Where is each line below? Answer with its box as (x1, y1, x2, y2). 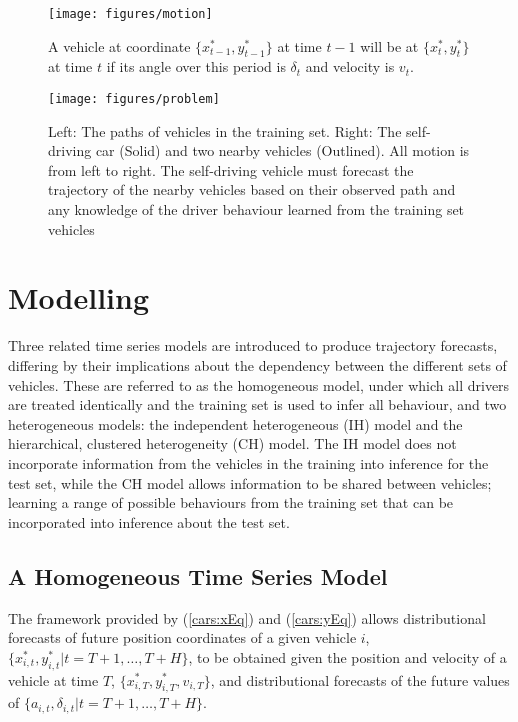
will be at (360, 35, 419, 56)
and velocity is (305, 56, 395, 77)
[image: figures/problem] (48, 92, 220, 107)
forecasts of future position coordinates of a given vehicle (8, 627, 357, 648)
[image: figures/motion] (48, 7, 213, 21)
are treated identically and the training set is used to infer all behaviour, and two (8, 394, 507, 415)
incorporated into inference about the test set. (8, 511, 290, 532)
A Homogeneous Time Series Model (8, 560, 388, 591)
